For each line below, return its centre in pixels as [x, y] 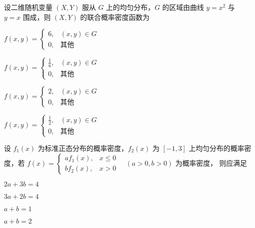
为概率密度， [196, 163]
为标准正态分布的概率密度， [83, 148]
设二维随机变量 [28, 7]
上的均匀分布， [130, 7]
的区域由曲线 [183, 7]
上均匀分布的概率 [217, 148]
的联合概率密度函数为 [115, 17]
